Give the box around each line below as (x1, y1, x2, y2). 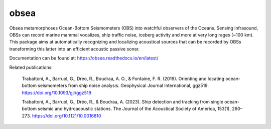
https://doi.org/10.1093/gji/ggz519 (22, 89, 91, 95)
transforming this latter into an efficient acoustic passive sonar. (9, 45, 140, 52)
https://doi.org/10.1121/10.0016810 (32, 112, 101, 118)
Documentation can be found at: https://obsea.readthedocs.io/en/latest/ (9, 55, 159, 61)
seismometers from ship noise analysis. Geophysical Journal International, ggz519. (38, 82, 209, 88)
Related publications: (9, 64, 53, 70)
